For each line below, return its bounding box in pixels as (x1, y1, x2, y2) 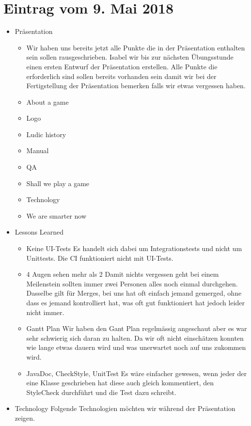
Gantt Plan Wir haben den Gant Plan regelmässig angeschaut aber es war (26, 323, 247, 333)
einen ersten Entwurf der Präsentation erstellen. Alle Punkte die (26, 61, 218, 71)
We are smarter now (26, 210, 87, 221)
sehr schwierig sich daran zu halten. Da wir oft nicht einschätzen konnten (26, 332, 244, 343)
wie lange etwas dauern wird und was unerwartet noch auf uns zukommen (26, 342, 246, 352)
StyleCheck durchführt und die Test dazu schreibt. (26, 387, 176, 397)
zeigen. (15, 412, 35, 423)
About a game (26, 96, 69, 107)
